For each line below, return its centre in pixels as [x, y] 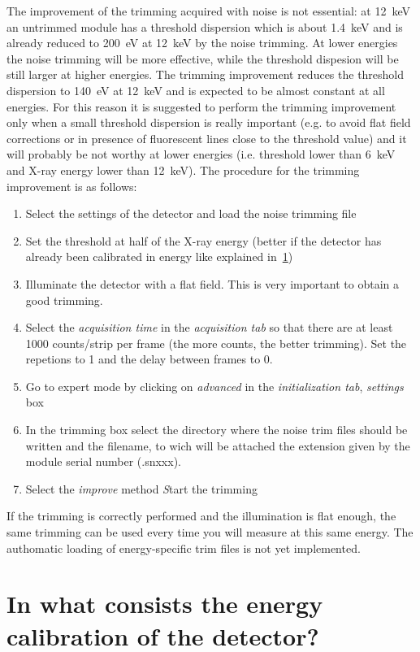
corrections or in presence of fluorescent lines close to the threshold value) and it [207, 138]
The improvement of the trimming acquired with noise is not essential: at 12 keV [208, 11]
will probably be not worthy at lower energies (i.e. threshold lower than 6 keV [201, 154]
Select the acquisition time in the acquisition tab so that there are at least [209, 327]
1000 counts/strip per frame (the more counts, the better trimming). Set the [216, 343]
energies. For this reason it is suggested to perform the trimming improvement [201, 106]
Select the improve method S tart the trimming [141, 488]
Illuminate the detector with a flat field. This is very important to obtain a [212, 283]
